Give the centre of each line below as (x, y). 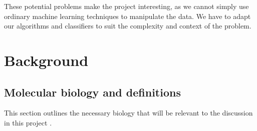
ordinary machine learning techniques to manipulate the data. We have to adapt (127, 16)
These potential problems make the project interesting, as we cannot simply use (126, 6)
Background (46, 60)
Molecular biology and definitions (92, 92)
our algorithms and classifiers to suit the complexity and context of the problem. (128, 26)
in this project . (28, 122)
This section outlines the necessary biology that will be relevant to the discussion (128, 113)
